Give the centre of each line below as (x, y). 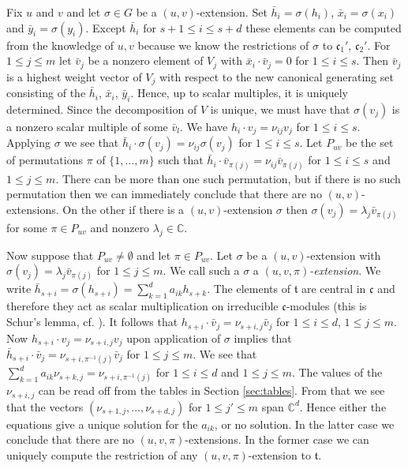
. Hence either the (343, 406)
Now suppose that (50, 255)
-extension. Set (232, 12)
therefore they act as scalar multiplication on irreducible (142, 306)
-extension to (279, 455)
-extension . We (345, 270)
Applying (29, 143)
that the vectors (45, 406)
